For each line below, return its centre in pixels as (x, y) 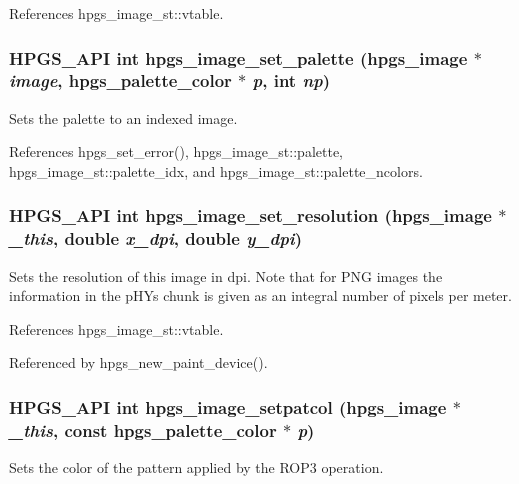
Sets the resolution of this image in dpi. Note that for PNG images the (226, 275)
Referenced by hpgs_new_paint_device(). (138, 362)
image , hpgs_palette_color (120, 80)
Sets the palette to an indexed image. (123, 117)
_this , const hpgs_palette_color (143, 429)
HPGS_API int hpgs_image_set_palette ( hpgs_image (238, 57)
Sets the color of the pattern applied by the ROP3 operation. (196, 467)
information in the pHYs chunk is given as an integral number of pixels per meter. (260, 295)
